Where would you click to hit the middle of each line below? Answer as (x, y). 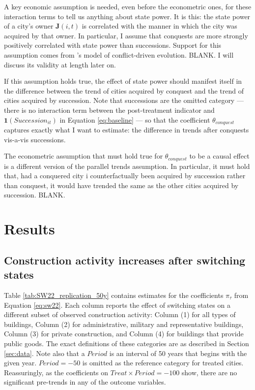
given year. (20, 363)
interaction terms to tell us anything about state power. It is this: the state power (127, 16)
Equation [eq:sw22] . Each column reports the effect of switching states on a (117, 305)
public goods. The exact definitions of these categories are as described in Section (127, 343)
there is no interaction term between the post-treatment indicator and (109, 110)
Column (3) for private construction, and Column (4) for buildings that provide (124, 334)
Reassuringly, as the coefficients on (56, 372)
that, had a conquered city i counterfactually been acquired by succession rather (125, 176)
